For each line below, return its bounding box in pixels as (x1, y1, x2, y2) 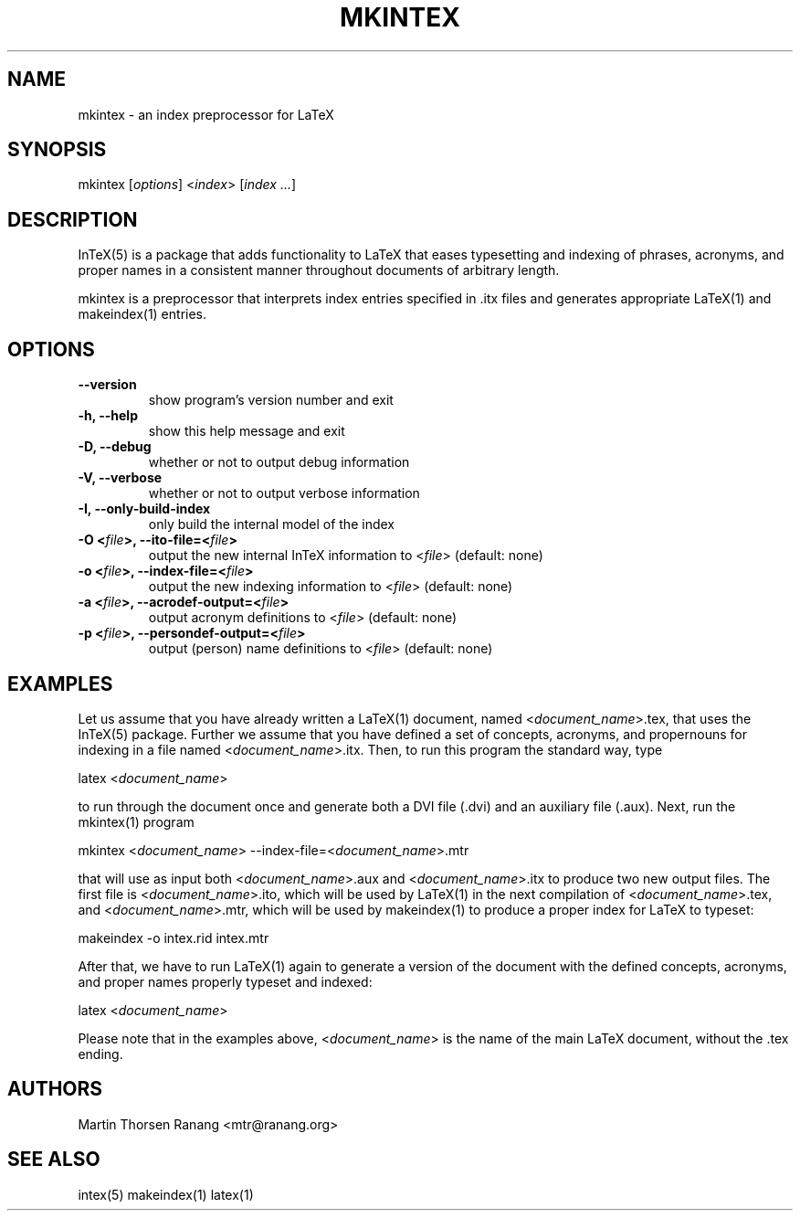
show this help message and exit (148, 423, 345, 440)
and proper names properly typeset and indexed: (78, 973, 373, 990)
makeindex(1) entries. (78, 306, 207, 323)
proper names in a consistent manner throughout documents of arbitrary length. (78, 262, 560, 279)
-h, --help (78, 408, 138, 424)
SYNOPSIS (7, 138, 107, 162)
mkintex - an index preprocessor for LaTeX (78, 106, 334, 122)
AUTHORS (7, 1077, 103, 1101)
